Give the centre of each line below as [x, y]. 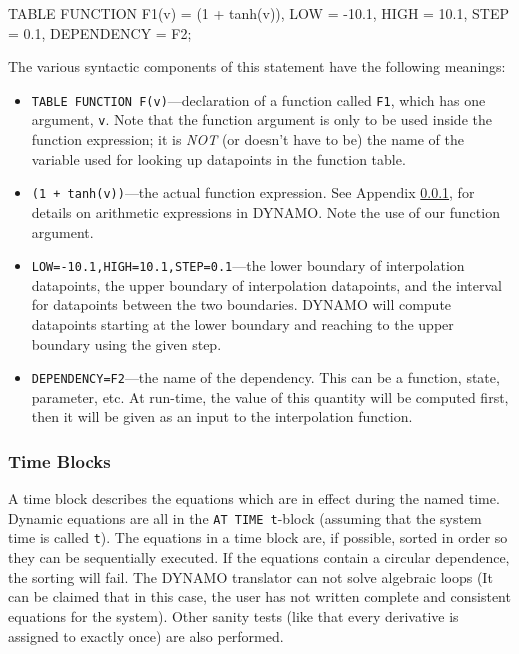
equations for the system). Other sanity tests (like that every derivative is [233, 615]
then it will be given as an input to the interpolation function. [222, 416]
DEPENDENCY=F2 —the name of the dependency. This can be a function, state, [265, 377]
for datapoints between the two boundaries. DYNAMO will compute [241, 304]
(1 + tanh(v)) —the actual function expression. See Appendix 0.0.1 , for [253, 192]
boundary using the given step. [126, 343]
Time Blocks [59, 460]
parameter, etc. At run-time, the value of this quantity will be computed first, [270, 396]
